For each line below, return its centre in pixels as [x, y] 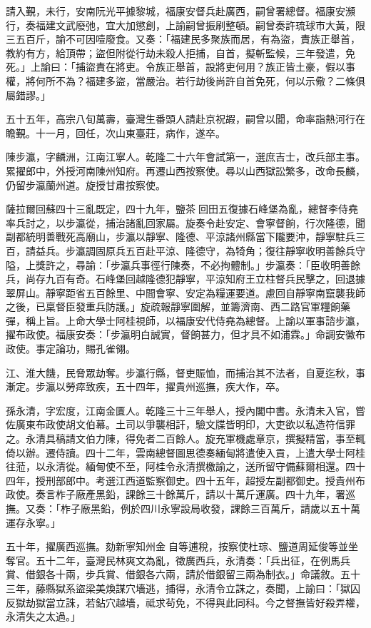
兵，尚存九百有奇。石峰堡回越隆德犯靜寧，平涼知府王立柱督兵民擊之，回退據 [185, 279]
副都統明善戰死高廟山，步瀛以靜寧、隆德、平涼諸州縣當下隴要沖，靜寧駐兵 [181, 237]
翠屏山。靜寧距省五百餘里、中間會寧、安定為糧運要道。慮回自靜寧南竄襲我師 [185, 292]
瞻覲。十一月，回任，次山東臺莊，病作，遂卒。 [116, 132]
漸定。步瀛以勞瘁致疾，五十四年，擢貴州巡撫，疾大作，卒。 [146, 386]
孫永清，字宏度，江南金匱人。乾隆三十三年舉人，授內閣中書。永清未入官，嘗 [185, 410]
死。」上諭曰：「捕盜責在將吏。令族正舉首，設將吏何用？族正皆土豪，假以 [176, 67]
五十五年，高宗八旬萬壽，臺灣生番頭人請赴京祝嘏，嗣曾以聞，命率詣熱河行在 [185, 119]
